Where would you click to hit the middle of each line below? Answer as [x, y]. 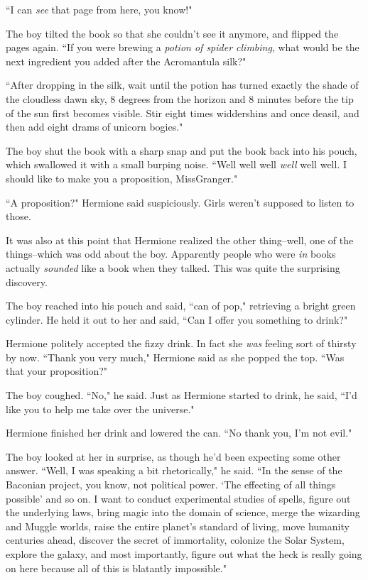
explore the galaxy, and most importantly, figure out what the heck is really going [184, 554]
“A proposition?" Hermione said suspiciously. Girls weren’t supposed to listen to [180, 202]
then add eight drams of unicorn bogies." [94, 127]
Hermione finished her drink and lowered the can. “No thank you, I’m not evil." [179, 433]
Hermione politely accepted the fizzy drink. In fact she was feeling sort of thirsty [181, 343]
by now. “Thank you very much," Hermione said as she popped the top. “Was [175, 357]
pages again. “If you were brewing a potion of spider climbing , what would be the [183, 47]
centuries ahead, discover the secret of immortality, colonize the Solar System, [175, 540]
